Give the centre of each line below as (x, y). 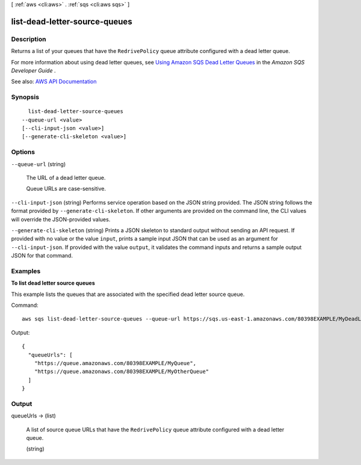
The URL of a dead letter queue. (66, 177)
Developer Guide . (33, 70)
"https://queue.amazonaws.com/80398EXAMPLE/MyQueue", (115, 363)
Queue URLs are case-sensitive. (66, 189)
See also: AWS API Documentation (54, 82)
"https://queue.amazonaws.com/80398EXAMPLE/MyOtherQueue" (122, 372)
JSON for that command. (42, 256)
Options (23, 152)
